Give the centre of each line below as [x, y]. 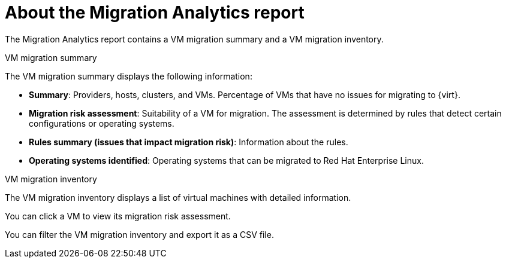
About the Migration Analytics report [155, 13]
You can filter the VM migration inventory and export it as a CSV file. [139, 234]
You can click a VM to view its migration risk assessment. [118, 216]
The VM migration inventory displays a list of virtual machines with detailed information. [178, 197]
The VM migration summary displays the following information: [129, 76]
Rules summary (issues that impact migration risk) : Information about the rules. [189, 142]
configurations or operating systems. [102, 123]
